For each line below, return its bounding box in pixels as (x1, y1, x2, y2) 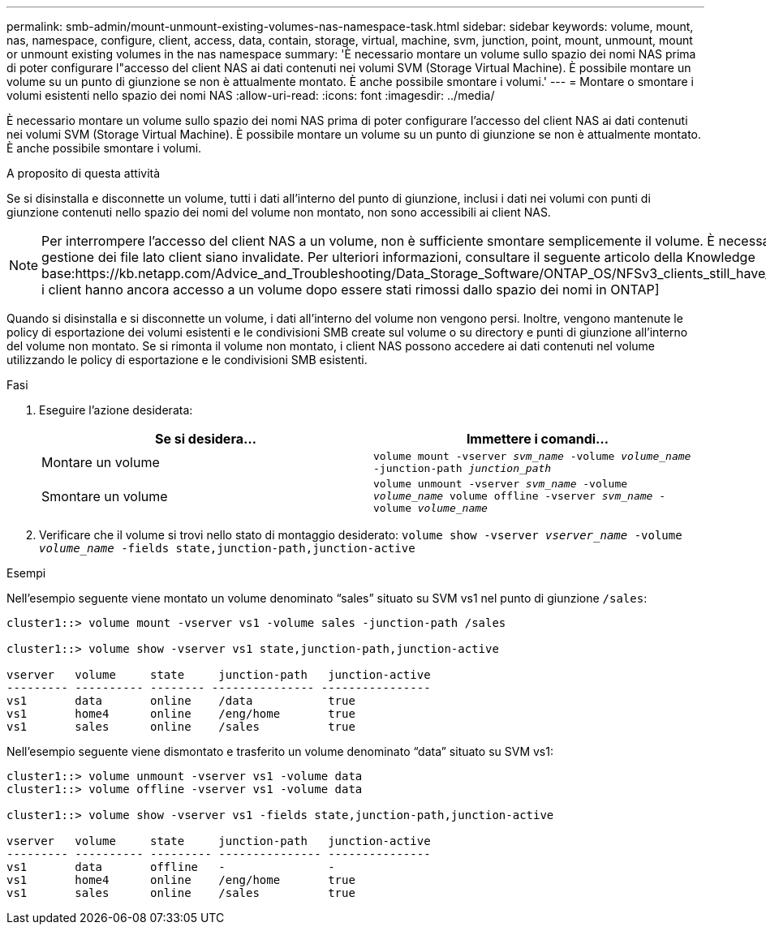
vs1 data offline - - (6, 860, 335, 873)
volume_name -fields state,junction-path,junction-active (39, 542, 415, 555)
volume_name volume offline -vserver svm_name (373, 490, 653, 502)
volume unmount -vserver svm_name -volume (373, 478, 628, 490)
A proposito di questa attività (6, 166, 161, 180)
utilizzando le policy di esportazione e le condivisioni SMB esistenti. (6, 353, 368, 367)
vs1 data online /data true (6, 694, 355, 707)
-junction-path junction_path (373, 462, 552, 474)
